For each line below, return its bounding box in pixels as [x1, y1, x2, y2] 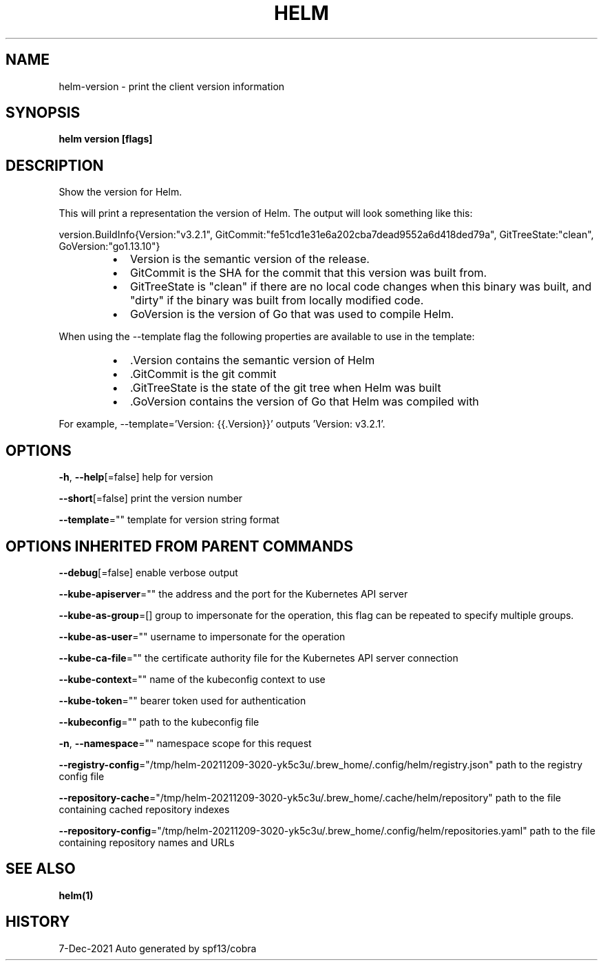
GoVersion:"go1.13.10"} [59, 240, 160, 253]
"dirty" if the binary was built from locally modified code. [129, 293, 424, 308]
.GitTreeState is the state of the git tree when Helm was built [129, 381, 441, 395]
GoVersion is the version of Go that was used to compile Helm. [129, 307, 454, 322]
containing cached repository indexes [59, 803, 230, 815]
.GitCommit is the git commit [129, 367, 277, 381]
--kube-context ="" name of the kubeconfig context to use [59, 673, 326, 685]
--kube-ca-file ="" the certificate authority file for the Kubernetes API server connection [59, 651, 458, 664]
